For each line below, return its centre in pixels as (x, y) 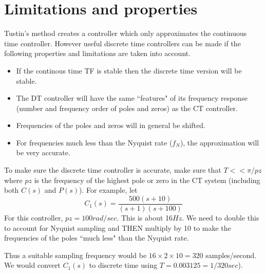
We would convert (32, 265)
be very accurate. (43, 152)
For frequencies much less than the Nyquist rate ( (94, 142)
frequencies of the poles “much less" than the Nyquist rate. (97, 238)
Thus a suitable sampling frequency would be (75, 255)
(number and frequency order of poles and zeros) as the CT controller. (127, 108)
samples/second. (231, 255)
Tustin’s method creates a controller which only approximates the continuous (126, 33)
